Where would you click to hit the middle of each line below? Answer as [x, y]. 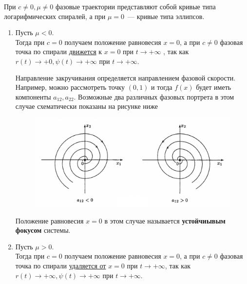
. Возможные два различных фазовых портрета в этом [154, 96]
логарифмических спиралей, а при [55, 16]
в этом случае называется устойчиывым [165, 220]
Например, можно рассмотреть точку [70, 87]
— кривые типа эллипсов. [166, 16]
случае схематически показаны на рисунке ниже [87, 106]
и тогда [162, 87]
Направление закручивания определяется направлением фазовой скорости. [125, 77]
